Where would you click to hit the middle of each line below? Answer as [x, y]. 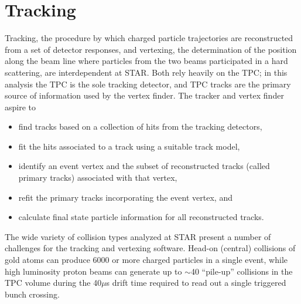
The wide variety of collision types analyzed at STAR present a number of [138, 236]
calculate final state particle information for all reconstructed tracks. [141, 217]
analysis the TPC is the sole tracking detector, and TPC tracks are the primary [148, 84]
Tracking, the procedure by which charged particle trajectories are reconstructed [149, 38]
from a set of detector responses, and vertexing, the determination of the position [151, 49]
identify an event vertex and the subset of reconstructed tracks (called [144, 166]
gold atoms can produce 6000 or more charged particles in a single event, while [146, 260]
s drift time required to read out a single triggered [196, 283]
